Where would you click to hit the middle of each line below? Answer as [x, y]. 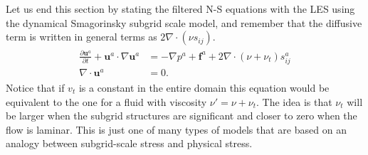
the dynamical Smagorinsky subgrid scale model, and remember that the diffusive [184, 22]
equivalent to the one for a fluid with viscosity [106, 101]
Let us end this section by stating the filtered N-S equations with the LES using [180, 9]
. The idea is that [294, 101]
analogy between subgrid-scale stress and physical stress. [129, 143]
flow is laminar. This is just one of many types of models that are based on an [176, 129]
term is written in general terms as [82, 37]
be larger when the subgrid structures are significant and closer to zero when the [182, 116]
